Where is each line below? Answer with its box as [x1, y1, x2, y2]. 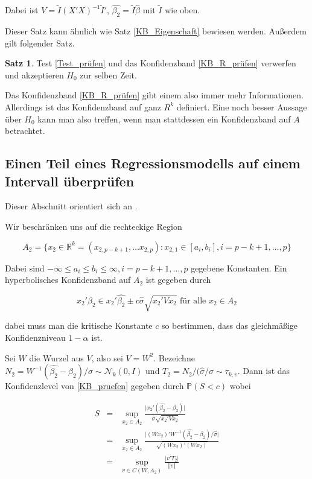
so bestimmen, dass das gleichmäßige [161, 319, 298, 332]
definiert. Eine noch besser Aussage [176, 100, 307, 113]
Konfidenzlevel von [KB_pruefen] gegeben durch [5, 379, 184, 392]
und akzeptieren [5, 68, 64, 81]
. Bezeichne [153, 351, 195, 364]
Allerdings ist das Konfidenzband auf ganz [5, 100, 161, 113]
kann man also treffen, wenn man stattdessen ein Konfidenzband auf [37, 112, 291, 125]
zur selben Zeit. [80, 68, 137, 81]
